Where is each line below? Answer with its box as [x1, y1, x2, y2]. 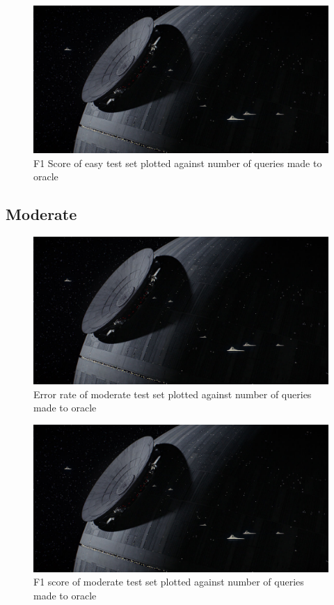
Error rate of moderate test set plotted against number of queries [33, 386, 312, 401]
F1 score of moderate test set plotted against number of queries [33, 574, 304, 589]
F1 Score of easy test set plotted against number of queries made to [33, 155, 322, 170]
